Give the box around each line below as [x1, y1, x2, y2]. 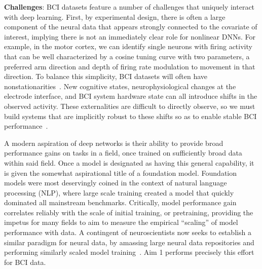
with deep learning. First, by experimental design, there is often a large [4, 11, 226, 22]
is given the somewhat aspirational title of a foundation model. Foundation [4, 167, 237, 178]
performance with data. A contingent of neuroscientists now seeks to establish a [4, 227, 251, 238]
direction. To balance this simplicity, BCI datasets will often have [4, 71, 208, 82]
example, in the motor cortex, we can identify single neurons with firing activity [4, 41, 252, 52]
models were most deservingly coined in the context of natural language [4, 177, 227, 188]
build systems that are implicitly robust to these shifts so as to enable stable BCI [4, 110, 257, 121]
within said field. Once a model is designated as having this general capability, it [4, 157, 254, 168]
